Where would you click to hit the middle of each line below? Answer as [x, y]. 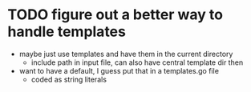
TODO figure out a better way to [115, 15]
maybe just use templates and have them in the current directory [126, 54]
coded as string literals [69, 79]
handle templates [67, 32]
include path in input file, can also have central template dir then [137, 62]
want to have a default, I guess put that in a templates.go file [119, 70]
